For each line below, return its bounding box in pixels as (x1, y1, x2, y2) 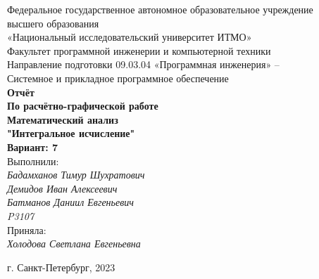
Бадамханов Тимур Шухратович (7, 167, 145, 182)
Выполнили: (7, 153, 59, 168)
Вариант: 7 (7, 139, 58, 154)
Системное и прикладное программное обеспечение (7, 70, 229, 85)
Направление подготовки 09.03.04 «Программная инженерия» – (7, 57, 280, 72)
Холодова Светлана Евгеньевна (7, 236, 141, 251)
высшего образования (7, 15, 99, 30)
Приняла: (7, 222, 46, 237)
